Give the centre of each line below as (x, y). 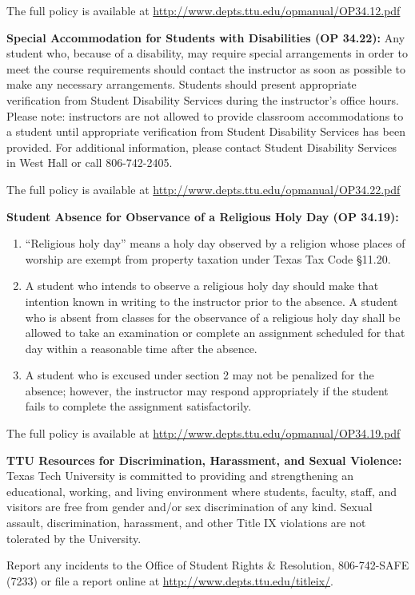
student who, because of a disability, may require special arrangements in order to (207, 53)
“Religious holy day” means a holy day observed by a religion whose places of (215, 243)
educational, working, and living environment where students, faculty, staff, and (202, 491)
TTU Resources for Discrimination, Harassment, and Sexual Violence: (204, 460)
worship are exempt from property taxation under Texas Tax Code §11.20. (208, 258)
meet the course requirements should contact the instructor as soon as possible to (206, 68)
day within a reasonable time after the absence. (141, 348)
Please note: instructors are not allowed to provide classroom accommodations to (205, 115)
